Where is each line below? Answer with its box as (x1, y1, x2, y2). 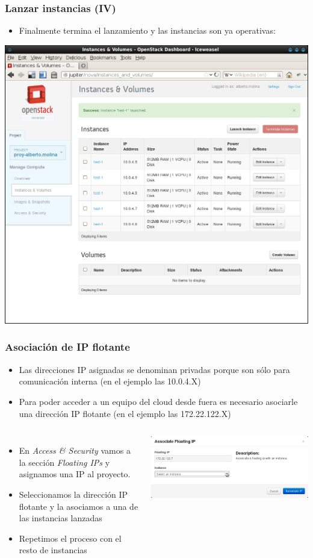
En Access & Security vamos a (19, 444, 131, 457)
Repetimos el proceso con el (19, 531, 122, 544)
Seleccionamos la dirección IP (19, 487, 128, 500)
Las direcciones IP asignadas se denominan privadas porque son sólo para (19, 363, 290, 375)
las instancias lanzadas (19, 512, 102, 524)
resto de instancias (19, 544, 87, 556)
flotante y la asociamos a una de (19, 500, 138, 512)
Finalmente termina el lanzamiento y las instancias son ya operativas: (19, 24, 276, 37)
